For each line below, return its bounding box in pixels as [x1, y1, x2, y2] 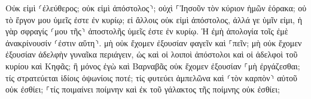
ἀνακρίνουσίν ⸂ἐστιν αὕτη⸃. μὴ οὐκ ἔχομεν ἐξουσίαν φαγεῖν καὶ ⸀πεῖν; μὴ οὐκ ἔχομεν [5, 36, 302, 49]
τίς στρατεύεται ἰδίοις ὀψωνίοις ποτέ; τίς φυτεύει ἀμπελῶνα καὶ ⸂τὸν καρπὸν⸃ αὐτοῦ [5, 71, 297, 84]
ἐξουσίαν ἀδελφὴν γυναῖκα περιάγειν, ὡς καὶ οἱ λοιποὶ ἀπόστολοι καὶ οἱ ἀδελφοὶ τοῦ [5, 48, 298, 60]
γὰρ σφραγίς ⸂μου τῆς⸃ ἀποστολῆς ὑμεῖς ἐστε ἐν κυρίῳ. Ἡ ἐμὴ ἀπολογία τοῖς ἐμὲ [5, 25, 288, 37]
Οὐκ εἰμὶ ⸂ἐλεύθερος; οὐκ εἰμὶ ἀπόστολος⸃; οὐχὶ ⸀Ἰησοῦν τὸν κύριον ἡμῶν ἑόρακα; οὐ [5, 2, 307, 14]
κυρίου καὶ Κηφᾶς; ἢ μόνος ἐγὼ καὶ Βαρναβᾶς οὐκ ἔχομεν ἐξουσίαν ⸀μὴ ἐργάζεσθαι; [5, 59, 300, 72]
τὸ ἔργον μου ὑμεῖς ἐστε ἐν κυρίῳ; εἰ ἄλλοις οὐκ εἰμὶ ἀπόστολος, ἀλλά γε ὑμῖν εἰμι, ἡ [5, 13, 302, 25]
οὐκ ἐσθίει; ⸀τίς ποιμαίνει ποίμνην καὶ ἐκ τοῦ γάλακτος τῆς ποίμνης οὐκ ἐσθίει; [5, 83, 280, 95]
